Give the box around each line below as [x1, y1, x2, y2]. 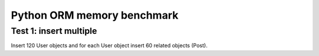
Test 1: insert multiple [11, 26, 97, 36]
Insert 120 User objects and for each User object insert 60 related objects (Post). [11, 42, 208, 49]
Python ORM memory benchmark [11, 9, 178, 22]
